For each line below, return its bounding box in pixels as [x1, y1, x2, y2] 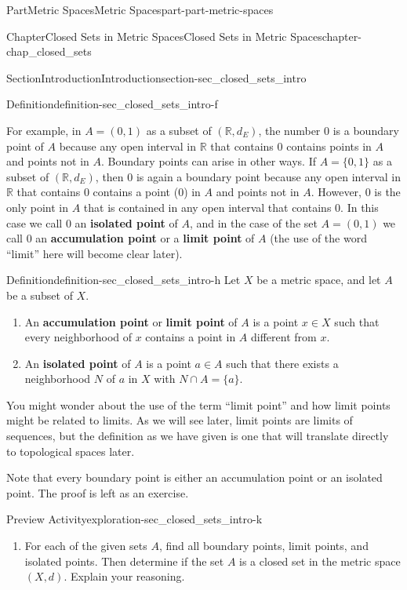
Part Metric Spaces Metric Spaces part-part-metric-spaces [6, 2, 274, 17]
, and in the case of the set [189, 214, 318, 231]
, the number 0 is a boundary [258, 122, 399, 138]
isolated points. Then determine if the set [24, 552, 224, 569]
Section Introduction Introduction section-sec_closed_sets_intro [6, 69, 307, 86]
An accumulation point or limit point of [24, 313, 238, 330]
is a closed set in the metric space [239, 552, 401, 569]
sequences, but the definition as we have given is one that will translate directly [6, 428, 389, 444]
